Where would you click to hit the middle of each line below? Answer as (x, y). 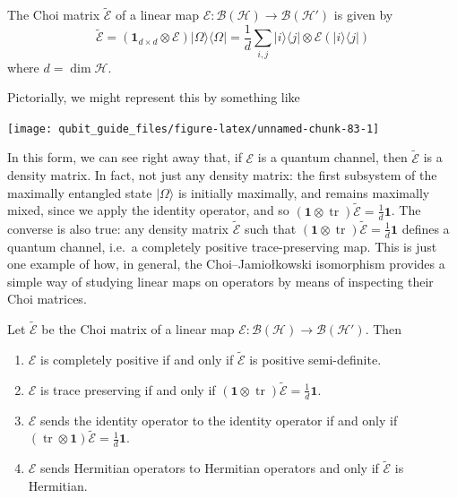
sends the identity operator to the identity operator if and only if (219, 420)
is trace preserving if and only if (128, 389)
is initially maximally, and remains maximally (304, 192)
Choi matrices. (47, 299)
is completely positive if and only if (137, 359)
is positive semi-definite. (315, 359)
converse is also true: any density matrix (118, 228)
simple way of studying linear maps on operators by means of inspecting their (220, 281)
